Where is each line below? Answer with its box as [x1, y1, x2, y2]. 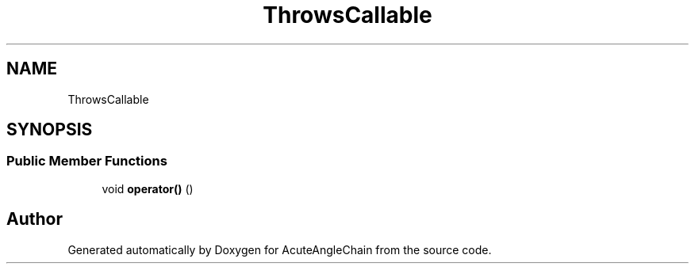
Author [6, 209, 63, 230]
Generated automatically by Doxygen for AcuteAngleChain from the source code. [67, 242, 492, 257]
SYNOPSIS [6, 120, 93, 140]
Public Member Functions [6, 153, 167, 169]
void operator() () [102, 181, 194, 196]
